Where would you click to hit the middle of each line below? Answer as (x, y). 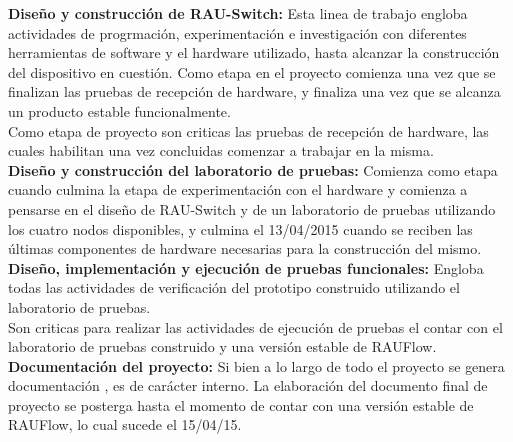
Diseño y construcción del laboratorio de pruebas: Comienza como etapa (253, 169)
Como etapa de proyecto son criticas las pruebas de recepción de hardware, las (248, 130)
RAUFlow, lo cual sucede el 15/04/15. (125, 424)
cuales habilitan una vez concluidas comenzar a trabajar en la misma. (221, 150)
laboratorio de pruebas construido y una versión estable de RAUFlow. (222, 346)
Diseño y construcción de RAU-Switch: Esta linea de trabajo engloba (238, 13)
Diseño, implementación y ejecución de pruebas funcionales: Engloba (246, 267)
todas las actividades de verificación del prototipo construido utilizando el (234, 287)
